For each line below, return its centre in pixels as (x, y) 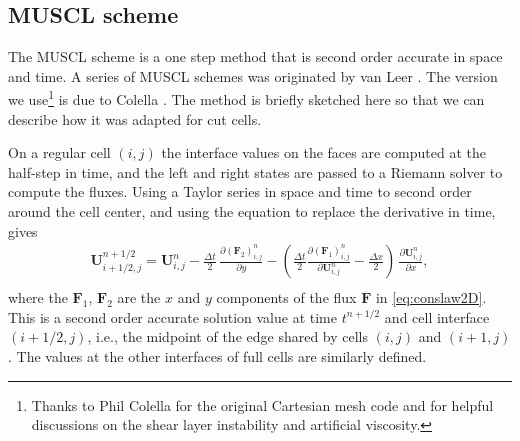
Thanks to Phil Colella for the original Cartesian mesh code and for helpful (262, 404)
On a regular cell (59, 152)
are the (139, 297)
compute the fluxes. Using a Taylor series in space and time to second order (240, 191)
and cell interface (437, 316)
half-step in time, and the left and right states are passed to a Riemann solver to (255, 171)
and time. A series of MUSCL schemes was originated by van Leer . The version (253, 75)
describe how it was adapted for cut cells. (135, 118)
